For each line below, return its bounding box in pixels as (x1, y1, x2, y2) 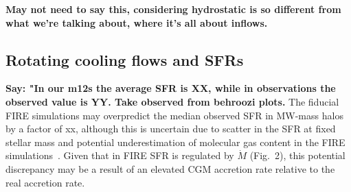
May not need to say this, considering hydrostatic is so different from (5, 2, 341, 16)
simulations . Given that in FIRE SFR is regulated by (5, 148, 234, 163)
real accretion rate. (5, 175, 85, 189)
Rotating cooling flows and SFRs (5, 49, 244, 70)
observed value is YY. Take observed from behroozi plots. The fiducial (5, 94, 339, 108)
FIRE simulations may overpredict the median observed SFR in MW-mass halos (5, 108, 343, 122)
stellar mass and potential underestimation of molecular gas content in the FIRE (5, 134, 346, 149)
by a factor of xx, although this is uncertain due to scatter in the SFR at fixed (5, 121, 336, 136)
